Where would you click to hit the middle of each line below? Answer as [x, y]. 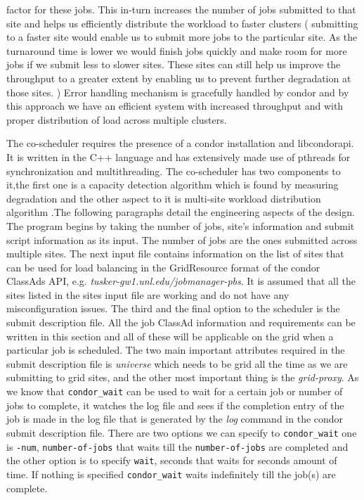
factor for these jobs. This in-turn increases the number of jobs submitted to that [181, 9]
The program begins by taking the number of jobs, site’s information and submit [181, 225]
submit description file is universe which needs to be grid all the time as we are [177, 363]
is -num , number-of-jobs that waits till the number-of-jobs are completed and [177, 446]
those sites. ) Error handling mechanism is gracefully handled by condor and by [178, 92]
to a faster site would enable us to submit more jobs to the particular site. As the [182, 37]
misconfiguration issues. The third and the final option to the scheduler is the [173, 308]
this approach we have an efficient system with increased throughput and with [175, 106]
